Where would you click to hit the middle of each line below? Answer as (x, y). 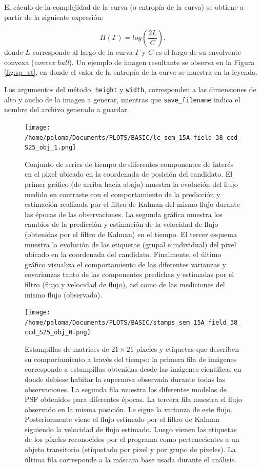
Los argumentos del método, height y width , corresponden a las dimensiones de (130, 89)
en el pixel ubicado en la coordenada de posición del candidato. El (129, 174)
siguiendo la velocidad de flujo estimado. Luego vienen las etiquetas (131, 429)
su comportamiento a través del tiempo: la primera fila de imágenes (131, 359)
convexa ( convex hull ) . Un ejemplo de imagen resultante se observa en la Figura (129, 62)
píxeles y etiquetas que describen (187, 349)
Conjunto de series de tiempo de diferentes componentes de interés (129, 164)
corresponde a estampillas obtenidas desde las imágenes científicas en (133, 369)
